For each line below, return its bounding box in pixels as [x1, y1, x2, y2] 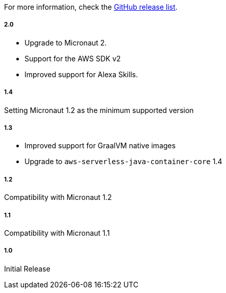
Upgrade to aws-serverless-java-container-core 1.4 [24, 157, 222, 166]
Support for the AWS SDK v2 [24, 54, 121, 63]
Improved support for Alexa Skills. [24, 70, 138, 79]
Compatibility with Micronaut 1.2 [4, 193, 112, 202]
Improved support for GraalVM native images [24, 141, 176, 150]
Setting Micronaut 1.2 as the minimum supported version [4, 105, 194, 115]
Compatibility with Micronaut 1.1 [4, 228, 110, 237]
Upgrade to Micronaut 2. [24, 38, 107, 47]
